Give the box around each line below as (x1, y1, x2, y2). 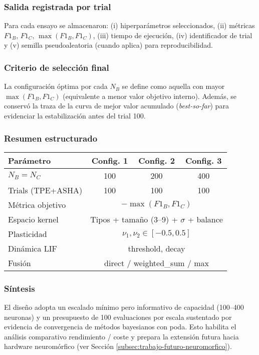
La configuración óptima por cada (4, 81, 108, 91)
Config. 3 (185, 154, 222, 166)
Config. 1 (91, 154, 128, 166)
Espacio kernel (8, 213, 59, 225)
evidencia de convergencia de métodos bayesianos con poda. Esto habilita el (4, 321, 236, 332)
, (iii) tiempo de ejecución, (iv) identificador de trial (93, 30, 252, 40)
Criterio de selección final (4, 61, 109, 73)
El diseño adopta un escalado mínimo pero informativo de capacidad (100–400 (4, 302, 244, 312)
